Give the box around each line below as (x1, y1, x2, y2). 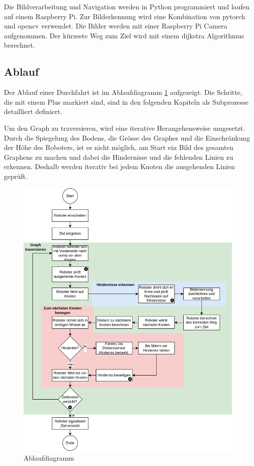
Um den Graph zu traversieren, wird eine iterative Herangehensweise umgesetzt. (4, 122, 245, 133)
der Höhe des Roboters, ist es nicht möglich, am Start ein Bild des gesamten (4, 142, 234, 152)
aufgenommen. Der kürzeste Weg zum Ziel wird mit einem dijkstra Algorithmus (4, 30, 244, 40)
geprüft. (4, 171, 28, 181)
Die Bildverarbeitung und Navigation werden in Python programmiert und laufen (4, 1, 250, 11)
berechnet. (4, 40, 35, 50)
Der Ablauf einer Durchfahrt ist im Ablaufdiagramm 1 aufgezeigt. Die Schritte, (4, 87, 243, 97)
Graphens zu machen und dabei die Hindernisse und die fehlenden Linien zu (4, 151, 233, 162)
